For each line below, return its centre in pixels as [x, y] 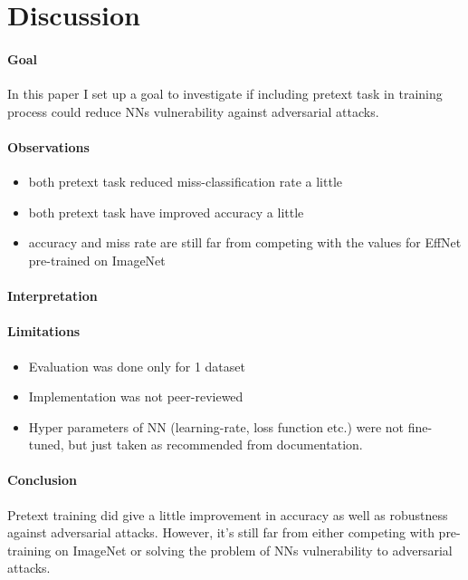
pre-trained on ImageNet [97, 260]
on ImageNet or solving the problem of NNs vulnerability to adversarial [253, 550]
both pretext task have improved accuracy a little [166, 212]
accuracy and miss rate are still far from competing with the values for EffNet [245, 242]
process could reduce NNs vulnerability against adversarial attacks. [193, 111]
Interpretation [53, 296]
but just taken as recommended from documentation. [215, 445]
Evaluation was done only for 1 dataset [137, 366]
